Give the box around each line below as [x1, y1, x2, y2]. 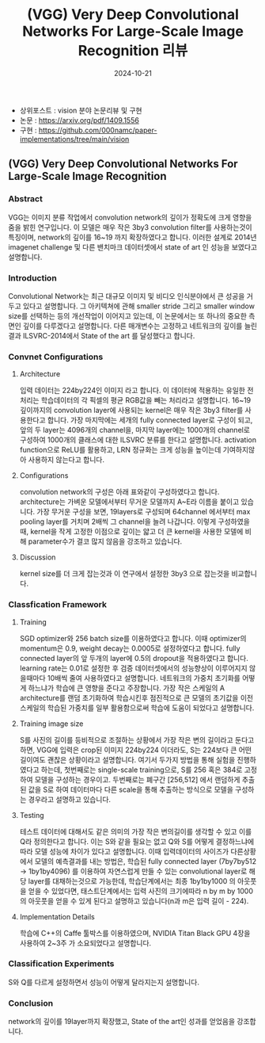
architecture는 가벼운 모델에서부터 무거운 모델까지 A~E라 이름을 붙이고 [19, 497, 240, 506]
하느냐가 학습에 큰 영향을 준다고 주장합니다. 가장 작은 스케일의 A [28, 683, 225, 693]
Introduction [8, 272, 57, 283]
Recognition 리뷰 [78, 42, 188, 60]
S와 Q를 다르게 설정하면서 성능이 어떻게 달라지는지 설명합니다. [8, 977, 200, 987]
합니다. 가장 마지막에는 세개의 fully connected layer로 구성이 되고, [47, 415, 253, 425]
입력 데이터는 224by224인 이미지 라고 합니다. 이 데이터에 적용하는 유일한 [19, 386, 245, 395]
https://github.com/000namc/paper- [38, 125, 157, 135]
